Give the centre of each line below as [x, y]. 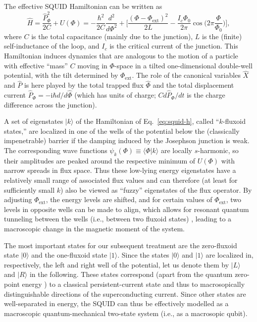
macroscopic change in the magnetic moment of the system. [94, 228]
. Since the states [143, 255]
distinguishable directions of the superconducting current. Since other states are [125, 294]
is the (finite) [222, 36]
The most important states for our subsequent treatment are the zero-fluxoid [121, 245]
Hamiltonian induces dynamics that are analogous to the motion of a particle [121, 56]
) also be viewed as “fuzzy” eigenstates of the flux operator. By [156, 189]
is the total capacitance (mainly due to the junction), [112, 36]
